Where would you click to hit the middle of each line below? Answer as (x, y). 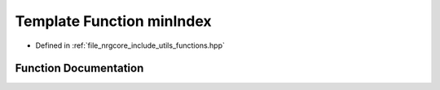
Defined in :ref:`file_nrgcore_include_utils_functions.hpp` (130, 45)
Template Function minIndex (113, 21)
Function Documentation (79, 69)
